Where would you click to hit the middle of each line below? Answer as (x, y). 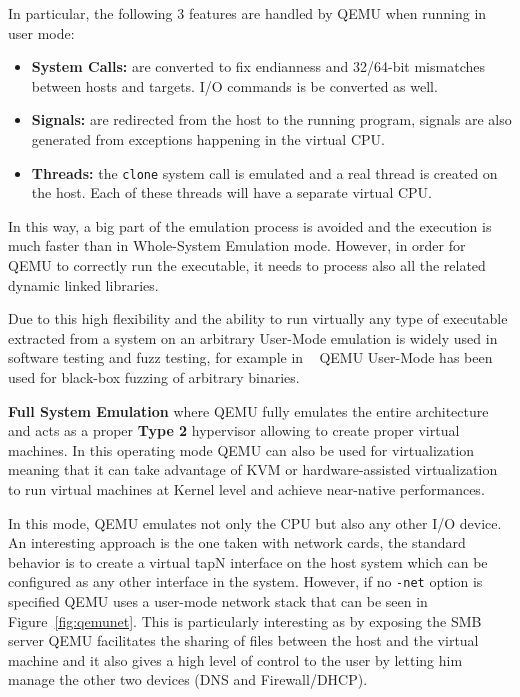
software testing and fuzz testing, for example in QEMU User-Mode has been (250, 357)
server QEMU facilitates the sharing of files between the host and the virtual (243, 640)
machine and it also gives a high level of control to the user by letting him (235, 659)
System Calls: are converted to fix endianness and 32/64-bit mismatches (258, 66)
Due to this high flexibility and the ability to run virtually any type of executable (258, 318)
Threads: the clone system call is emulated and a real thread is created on (264, 172)
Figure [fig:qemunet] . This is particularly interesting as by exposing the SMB (245, 620)
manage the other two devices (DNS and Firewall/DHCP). (188, 679)
